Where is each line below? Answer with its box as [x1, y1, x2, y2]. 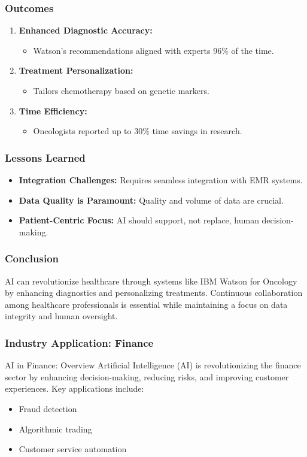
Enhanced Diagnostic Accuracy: [19, 24, 153, 37]
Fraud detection [19, 402, 77, 414]
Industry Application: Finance [5, 335, 154, 350]
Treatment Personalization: [19, 64, 133, 77]
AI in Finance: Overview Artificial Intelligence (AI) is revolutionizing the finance [5, 359, 301, 371]
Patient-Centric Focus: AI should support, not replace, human [19, 214, 259, 226]
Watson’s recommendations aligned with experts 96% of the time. [33, 44, 274, 56]
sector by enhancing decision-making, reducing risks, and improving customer [5, 370, 289, 383]
